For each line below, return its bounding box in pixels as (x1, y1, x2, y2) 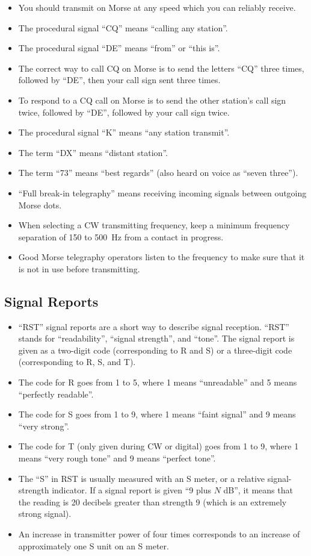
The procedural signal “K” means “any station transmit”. (18, 126, 230, 139)
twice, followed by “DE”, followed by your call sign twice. (18, 105, 230, 118)
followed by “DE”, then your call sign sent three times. (18, 73, 221, 86)
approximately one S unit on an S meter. (18, 539, 169, 552)
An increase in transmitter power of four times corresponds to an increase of (18, 528, 300, 540)
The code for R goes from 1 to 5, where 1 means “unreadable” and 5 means (18, 376, 297, 389)
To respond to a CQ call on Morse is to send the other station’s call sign (18, 93, 286, 106)
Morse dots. (18, 198, 62, 211)
